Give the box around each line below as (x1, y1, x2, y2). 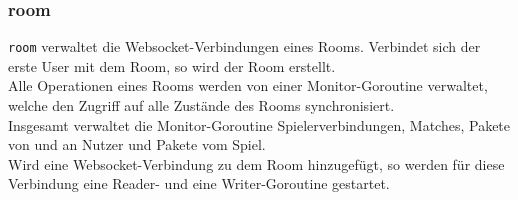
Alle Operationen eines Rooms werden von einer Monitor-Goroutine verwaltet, (8, 75, 488, 96)
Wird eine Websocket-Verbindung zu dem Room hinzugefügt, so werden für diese (8, 153, 505, 174)
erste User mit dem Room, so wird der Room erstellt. (8, 55, 336, 76)
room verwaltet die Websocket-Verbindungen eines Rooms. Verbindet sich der (8, 36, 481, 57)
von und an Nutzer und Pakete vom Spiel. (8, 134, 266, 155)
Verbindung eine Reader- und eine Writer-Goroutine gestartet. (8, 173, 390, 194)
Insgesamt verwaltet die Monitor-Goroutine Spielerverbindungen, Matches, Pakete (8, 114, 511, 135)
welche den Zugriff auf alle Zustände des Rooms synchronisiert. (8, 95, 395, 116)
